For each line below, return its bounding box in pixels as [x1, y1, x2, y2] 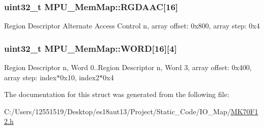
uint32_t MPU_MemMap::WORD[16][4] [4, 42, 177, 54]
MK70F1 [230, 106, 258, 116]
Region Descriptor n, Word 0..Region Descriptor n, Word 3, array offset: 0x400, [4, 62, 252, 73]
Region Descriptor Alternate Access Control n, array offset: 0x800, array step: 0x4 [4, 20, 260, 31]
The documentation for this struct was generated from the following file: [4, 89, 229, 100]
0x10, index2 [60, 72, 100, 82]
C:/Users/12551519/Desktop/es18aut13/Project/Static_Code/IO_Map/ [4, 106, 231, 116]
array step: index [4, 72, 57, 82]
